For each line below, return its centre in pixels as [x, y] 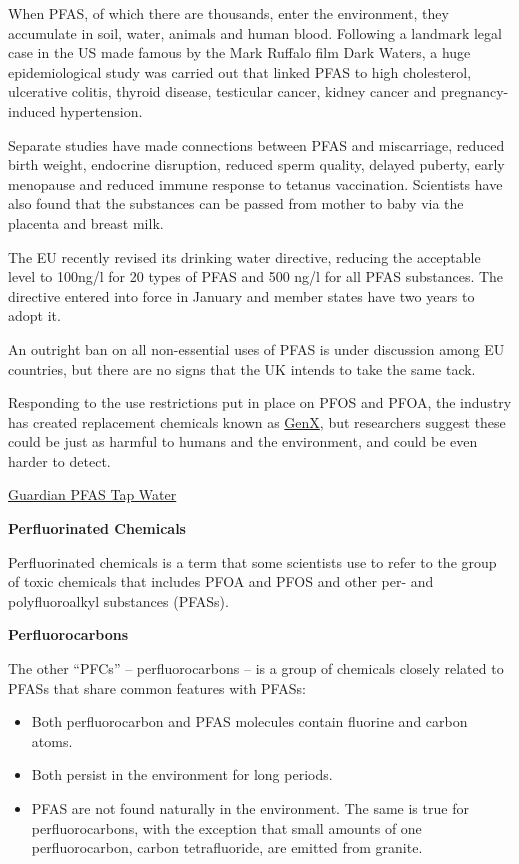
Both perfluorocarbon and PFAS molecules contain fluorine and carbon [249, 721]
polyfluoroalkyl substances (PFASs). [118, 600]
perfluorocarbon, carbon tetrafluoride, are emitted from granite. [227, 847]
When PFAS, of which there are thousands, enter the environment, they [228, 13]
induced [32, 110]
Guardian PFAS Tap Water [92, 494]
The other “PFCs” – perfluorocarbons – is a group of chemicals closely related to [256, 668]
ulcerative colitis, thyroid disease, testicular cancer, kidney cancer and [222, 91]
